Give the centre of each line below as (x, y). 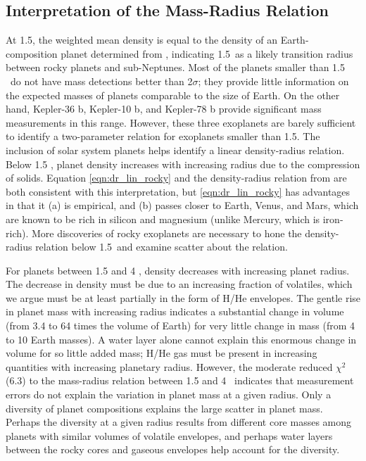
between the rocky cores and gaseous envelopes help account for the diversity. (173, 449)
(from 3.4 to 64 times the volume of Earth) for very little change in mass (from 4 (181, 326)
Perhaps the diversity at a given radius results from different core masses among (179, 422)
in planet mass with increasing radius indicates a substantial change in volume (175, 311)
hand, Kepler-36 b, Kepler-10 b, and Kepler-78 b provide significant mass (164, 109)
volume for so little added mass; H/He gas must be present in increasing (162, 353)
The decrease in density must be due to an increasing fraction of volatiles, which (179, 284)
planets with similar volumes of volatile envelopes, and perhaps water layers (169, 435)
